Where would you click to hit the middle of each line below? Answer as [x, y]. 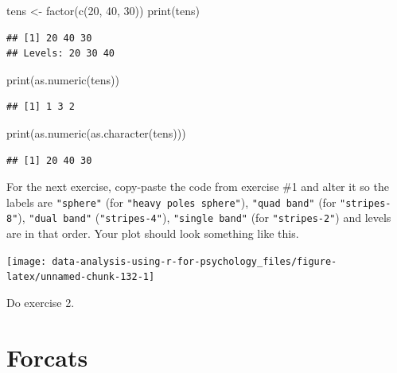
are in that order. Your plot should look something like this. [153, 233]
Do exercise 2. [41, 302]
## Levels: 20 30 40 [61, 54]
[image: [27, 261]
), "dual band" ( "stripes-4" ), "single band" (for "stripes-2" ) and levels [204, 218]
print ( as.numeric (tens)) [63, 79]
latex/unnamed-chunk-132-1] [81, 277]
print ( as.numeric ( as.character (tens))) [96, 132]
